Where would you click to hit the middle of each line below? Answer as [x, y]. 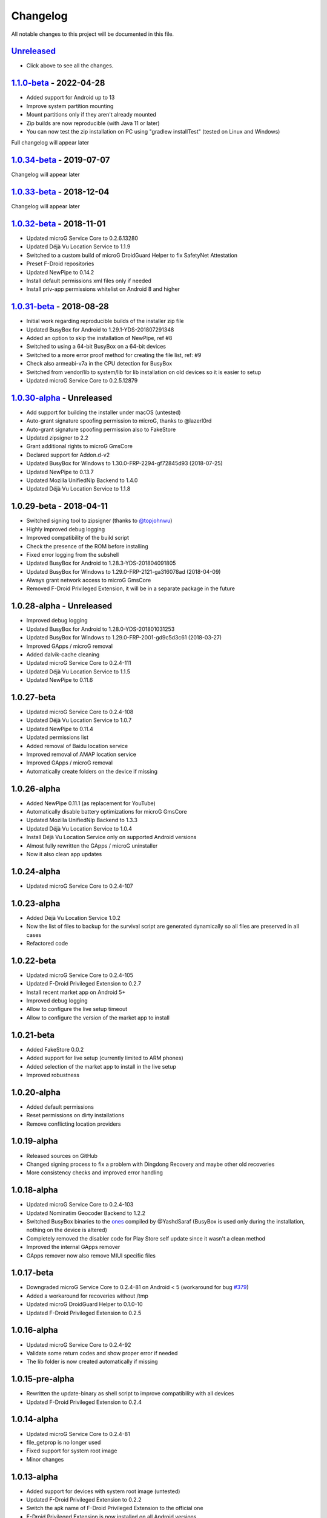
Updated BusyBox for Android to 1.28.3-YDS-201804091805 [101, 563]
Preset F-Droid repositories [60, 264]
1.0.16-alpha [35, 1330]
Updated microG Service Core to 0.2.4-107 [80, 886]
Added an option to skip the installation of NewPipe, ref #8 [99, 338]
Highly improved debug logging [66, 529]
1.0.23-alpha [36, 903]
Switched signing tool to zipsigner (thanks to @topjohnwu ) [99, 521]
